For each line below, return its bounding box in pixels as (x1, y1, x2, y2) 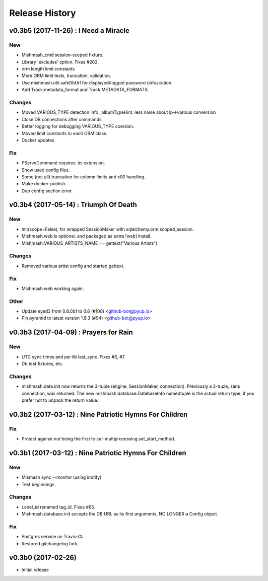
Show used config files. (21, 167, 70, 173)
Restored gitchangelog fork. (21, 540, 79, 546)
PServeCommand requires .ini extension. (21, 160, 105, 166)
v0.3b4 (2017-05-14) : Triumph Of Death (9, 201, 137, 209)
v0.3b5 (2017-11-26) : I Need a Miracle (9, 26, 130, 35)
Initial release (21, 567, 49, 573)
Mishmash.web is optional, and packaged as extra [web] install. (21, 233, 151, 239)
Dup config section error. (21, 188, 73, 194)
